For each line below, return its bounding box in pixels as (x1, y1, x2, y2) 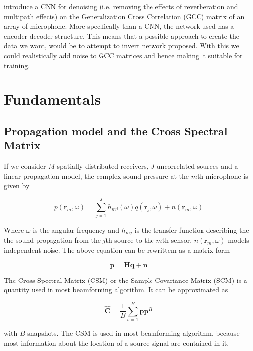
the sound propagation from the (4, 235, 101, 245)
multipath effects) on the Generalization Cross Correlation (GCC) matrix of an (4, 11, 245, 21)
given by (4, 180, 30, 191)
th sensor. (162, 235, 192, 245)
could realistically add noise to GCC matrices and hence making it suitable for (4, 50, 243, 60)
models (228, 235, 249, 245)
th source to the (105, 235, 154, 245)
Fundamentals (4, 89, 101, 109)
